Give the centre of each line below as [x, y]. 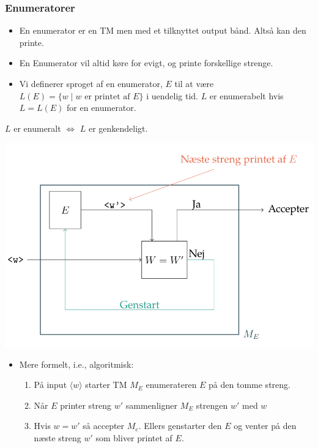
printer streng [86, 405]
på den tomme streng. [250, 385]
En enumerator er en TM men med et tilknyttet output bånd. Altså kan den [163, 30]
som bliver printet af [134, 437]
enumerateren [171, 385]
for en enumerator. [102, 108]
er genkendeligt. [118, 128]
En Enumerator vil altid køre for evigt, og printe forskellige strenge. [146, 63]
